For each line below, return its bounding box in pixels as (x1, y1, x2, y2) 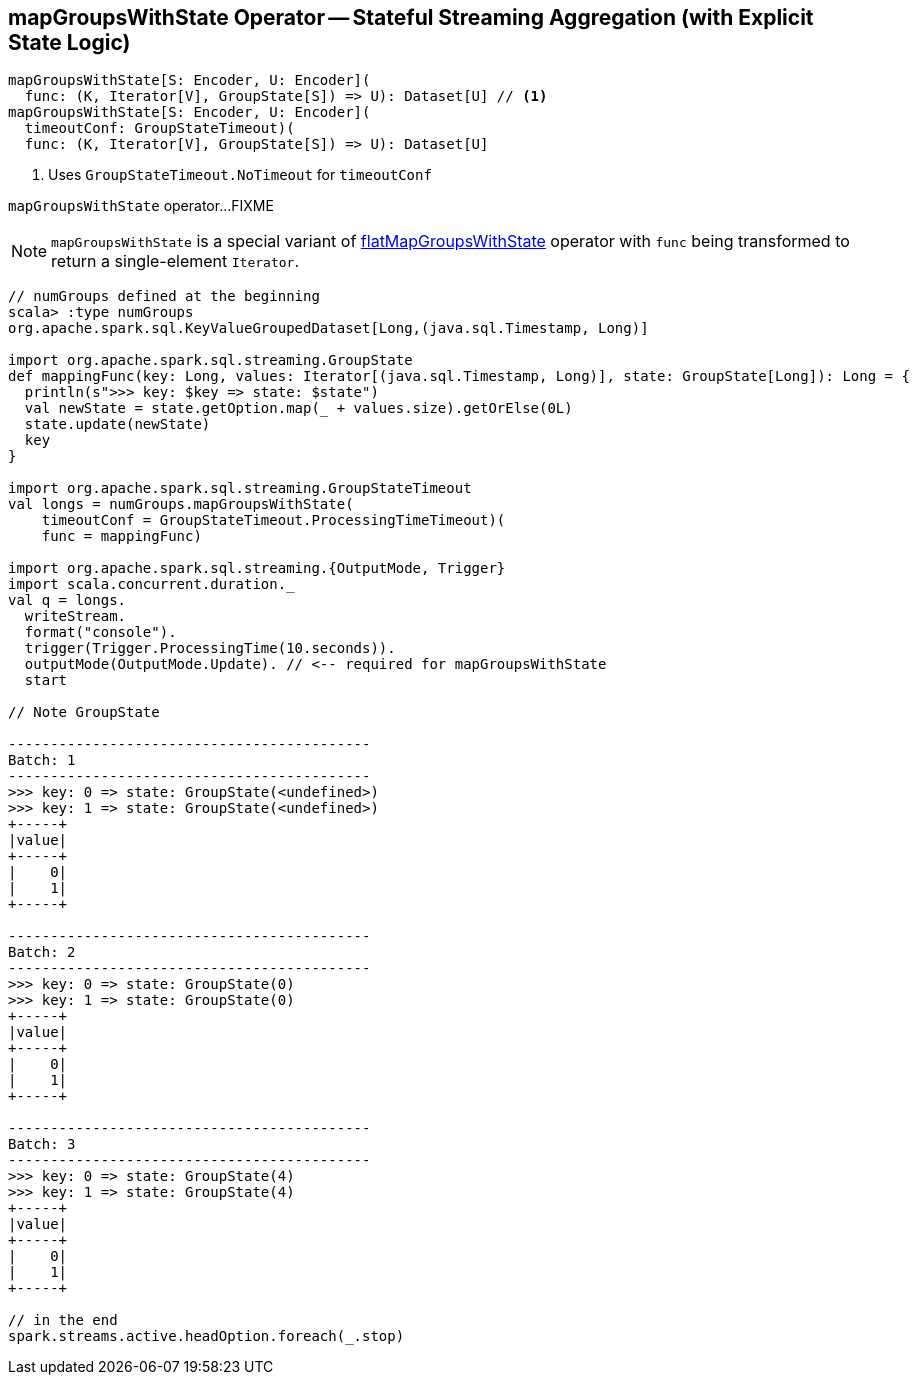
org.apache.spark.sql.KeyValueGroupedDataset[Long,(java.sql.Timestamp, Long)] (8, 320, 649, 337)
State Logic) (8, 30, 131, 55)
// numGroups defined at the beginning (8, 288, 320, 305)
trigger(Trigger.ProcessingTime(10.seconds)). (24, 640, 396, 657)
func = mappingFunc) (41, 528, 202, 545)
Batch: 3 (8, 1136, 76, 1153)
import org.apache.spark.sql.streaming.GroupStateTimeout (8, 480, 472, 497)
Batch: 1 (8, 752, 76, 769)
